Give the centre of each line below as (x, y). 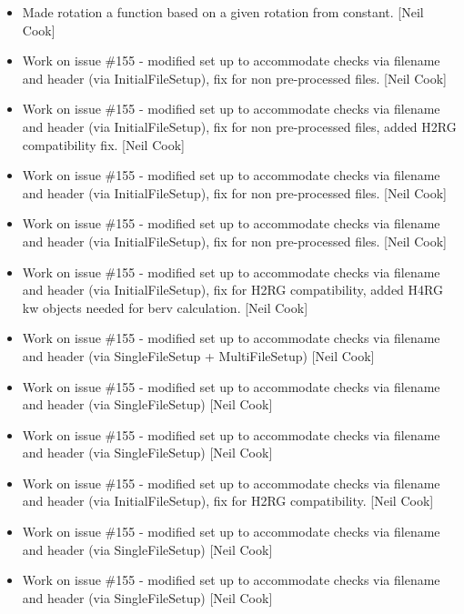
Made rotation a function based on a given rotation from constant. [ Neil (223, 12)
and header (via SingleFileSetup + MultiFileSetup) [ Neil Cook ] (198, 355)
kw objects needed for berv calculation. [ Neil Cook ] (165, 307)
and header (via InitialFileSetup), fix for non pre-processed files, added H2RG (239, 126)
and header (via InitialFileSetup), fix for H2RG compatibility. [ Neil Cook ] (228, 501)
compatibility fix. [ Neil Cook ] (103, 144)
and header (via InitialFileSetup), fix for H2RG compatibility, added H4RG (232, 290)
